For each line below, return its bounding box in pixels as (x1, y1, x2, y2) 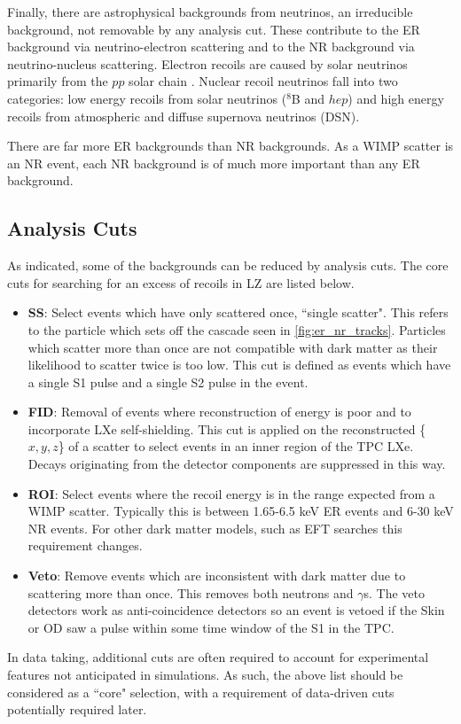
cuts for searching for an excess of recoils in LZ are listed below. (7, 273, 355, 292)
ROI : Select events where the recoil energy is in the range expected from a (27, 484, 435, 502)
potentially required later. (7, 700, 147, 719)
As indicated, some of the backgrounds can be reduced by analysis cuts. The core (7, 256, 449, 275)
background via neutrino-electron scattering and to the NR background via (7, 37, 415, 56)
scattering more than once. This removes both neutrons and (27, 583, 354, 602)
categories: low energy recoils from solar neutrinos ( (7, 89, 287, 107)
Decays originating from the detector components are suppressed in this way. (27, 455, 446, 473)
